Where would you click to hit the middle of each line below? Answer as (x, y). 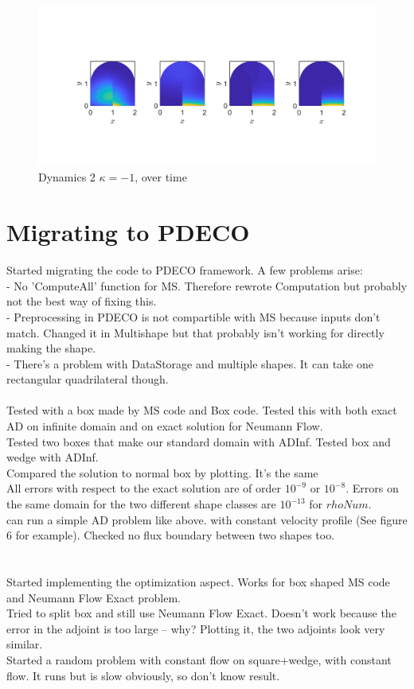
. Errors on (372, 488)
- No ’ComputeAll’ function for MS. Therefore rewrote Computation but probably (207, 285)
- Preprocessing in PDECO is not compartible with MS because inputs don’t (193, 316)
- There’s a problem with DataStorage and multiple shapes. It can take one (190, 363)
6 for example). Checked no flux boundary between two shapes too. (171, 535)
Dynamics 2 (67, 177)
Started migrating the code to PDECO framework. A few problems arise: (185, 270)
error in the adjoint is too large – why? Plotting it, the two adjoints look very (196, 628)
